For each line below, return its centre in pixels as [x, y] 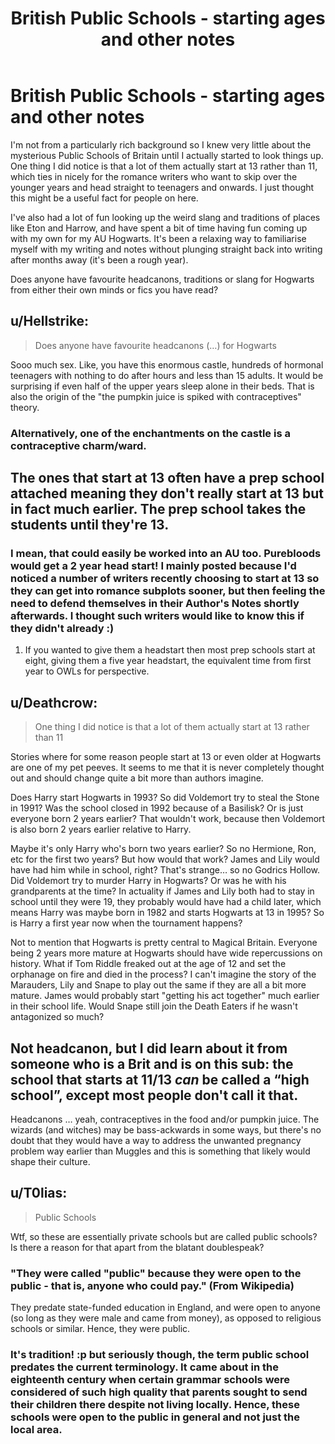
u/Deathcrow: [54, 702]
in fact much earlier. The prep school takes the [158, 509]
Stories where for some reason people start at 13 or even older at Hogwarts [166, 757]
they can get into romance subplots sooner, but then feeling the [168, 590]
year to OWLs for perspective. [87, 671]
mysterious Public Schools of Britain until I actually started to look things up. [167, 155]
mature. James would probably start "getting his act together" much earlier [165, 996]
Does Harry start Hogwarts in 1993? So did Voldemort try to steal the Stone [165, 798]
